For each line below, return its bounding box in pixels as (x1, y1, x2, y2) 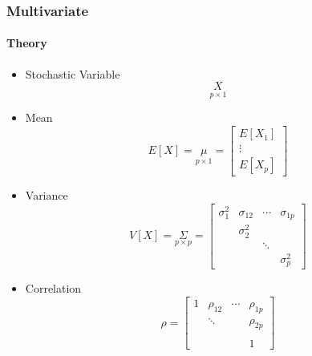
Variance (25, 187, 68, 204)
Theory (6, 34, 47, 51)
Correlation (25, 280, 82, 297)
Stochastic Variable (25, 65, 120, 82)
